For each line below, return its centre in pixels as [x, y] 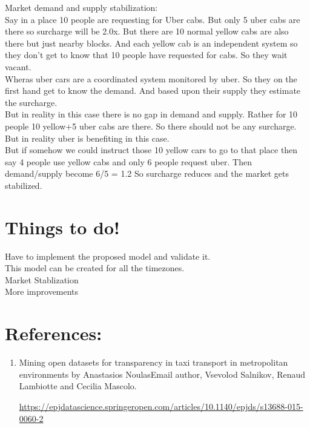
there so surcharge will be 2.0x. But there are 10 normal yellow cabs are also [147, 31]
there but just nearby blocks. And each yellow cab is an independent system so [151, 43]
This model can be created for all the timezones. [95, 268]
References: [54, 333]
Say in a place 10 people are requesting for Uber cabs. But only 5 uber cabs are [153, 19]
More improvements [42, 291]
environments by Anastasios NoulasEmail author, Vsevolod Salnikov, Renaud [162, 374]
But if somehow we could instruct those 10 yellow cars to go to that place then [151, 150]
